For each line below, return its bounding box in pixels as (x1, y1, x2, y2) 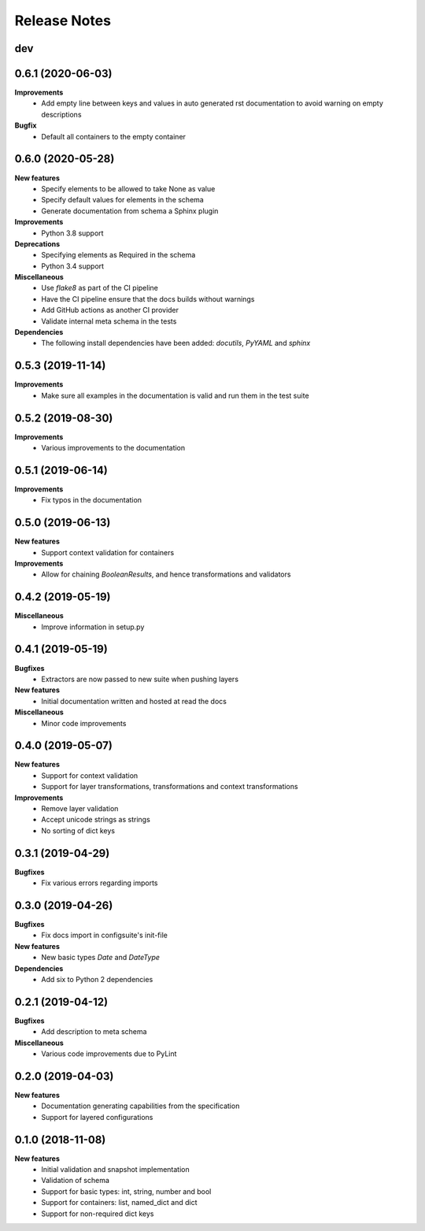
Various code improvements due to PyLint (41, 1049, 177, 1059)
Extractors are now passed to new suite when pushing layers (41, 674, 239, 684)
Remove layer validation (41, 804, 119, 813)
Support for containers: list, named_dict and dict (41, 1198, 198, 1207)
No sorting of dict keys (41, 825, 116, 835)
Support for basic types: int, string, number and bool (41, 1186, 212, 1196)
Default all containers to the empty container (41, 132, 187, 141)
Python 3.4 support (41, 261, 105, 271)
